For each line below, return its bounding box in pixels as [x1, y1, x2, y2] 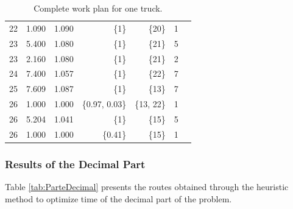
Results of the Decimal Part [5, 156, 146, 171]
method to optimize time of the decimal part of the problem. [5, 192, 232, 205]
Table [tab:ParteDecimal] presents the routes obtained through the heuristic [5, 180, 289, 193]
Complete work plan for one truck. [34, 2, 163, 14]
